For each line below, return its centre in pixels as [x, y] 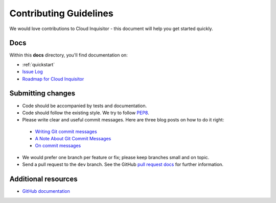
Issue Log [32, 72]
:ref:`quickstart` [39, 64]
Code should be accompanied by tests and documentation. [85, 106]
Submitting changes [42, 94]
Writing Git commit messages [66, 131]
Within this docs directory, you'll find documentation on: [68, 55]
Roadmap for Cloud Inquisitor [53, 79]
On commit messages [58, 146]
